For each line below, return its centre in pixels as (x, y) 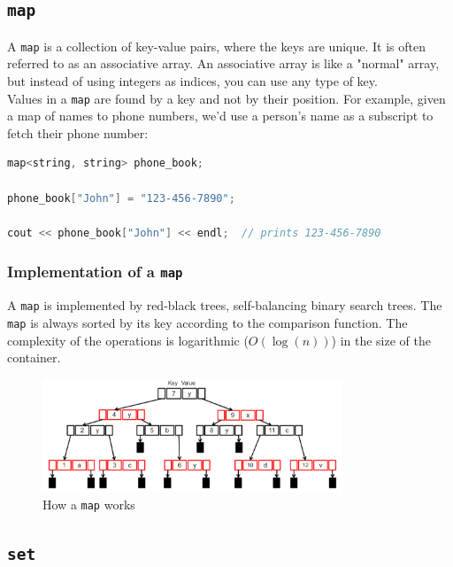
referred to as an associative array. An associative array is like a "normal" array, (223, 63)
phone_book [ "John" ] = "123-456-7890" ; (121, 198)
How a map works (89, 505)
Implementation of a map (95, 272)
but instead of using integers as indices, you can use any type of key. (192, 81)
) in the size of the (381, 340)
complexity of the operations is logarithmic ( (128, 340)
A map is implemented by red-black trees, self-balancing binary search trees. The (225, 305)
